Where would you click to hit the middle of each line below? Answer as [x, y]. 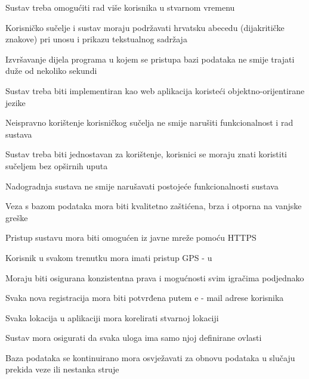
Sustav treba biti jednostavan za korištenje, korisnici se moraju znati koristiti [146, 154]
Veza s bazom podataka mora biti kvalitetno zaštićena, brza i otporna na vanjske [154, 206]
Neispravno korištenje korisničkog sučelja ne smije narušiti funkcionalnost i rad [149, 122]
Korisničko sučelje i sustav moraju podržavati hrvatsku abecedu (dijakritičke [145, 27]
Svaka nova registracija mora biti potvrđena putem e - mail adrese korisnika [145, 298]
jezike [16, 102]
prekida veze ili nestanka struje [62, 369]
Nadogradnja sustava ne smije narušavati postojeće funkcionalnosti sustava [142, 186]
